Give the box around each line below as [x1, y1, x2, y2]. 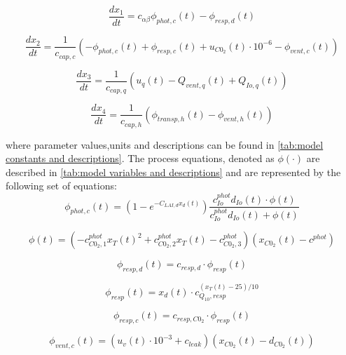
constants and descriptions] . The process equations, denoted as [6, 151, 275, 166]
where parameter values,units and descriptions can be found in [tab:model [6, 137, 324, 152]
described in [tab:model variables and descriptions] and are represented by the [6, 164, 341, 179]
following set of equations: [6, 178, 117, 193]
